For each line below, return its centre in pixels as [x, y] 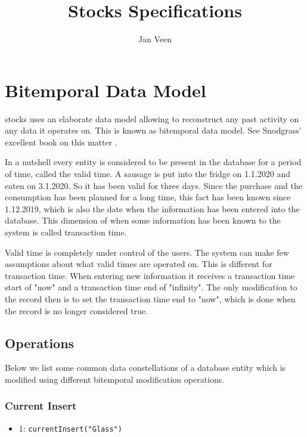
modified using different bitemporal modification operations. [115, 379]
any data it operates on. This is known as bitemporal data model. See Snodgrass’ [153, 130]
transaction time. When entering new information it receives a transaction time [150, 275]
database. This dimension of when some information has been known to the [143, 220]
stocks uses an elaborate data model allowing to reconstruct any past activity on [152, 118]
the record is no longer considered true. [76, 310]
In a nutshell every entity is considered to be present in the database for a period [153, 162]
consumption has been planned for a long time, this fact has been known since [148, 197]
